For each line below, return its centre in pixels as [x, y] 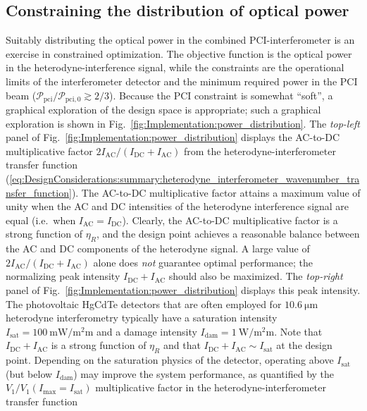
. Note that [298, 331]
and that [182, 345]
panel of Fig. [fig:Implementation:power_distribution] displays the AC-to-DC [173, 137]
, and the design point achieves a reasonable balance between [228, 234]
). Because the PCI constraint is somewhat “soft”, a [221, 95]
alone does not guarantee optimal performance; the [203, 262]
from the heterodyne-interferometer [260, 151]
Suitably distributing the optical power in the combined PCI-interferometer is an [180, 40]
